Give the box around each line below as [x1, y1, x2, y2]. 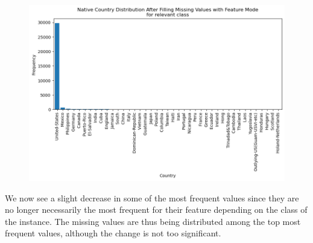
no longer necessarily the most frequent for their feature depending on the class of [5, 203, 308, 216]
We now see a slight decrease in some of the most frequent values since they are [5, 191, 299, 204]
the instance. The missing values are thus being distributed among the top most [5, 215, 301, 227]
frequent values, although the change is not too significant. [5, 227, 221, 239]
